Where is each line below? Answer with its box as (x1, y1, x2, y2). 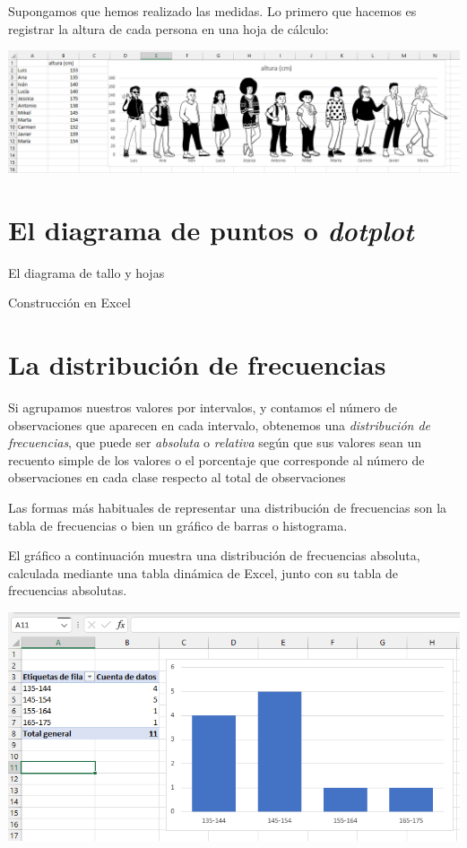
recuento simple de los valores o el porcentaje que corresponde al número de (8, 450, 425, 469)
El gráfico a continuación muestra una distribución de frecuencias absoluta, (8, 546, 420, 565)
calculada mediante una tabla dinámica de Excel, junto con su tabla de (8, 563, 399, 582)
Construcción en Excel (8, 293, 131, 312)
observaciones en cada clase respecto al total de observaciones (8, 468, 346, 487)
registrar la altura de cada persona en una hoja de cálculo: (8, 19, 329, 38)
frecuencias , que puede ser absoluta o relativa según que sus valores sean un (8, 433, 421, 452)
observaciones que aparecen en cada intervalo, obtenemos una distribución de (8, 415, 431, 434)
